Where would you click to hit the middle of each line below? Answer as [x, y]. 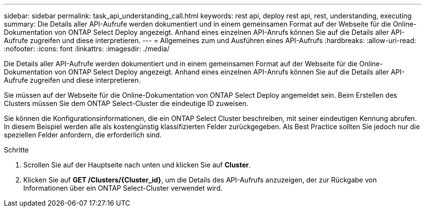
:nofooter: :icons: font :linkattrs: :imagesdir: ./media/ [87, 49]
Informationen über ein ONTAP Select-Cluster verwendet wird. [123, 188]
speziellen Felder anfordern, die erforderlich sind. [83, 135]
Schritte [16, 150]
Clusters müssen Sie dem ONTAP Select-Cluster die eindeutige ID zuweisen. [126, 103]
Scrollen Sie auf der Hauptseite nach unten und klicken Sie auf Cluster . [137, 165]
